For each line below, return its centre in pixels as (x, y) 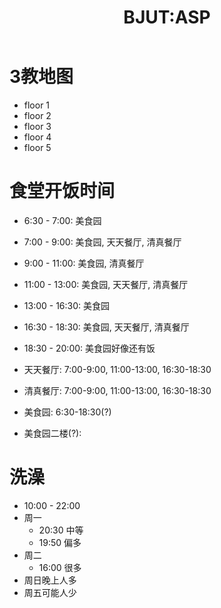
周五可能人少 (50, 592)
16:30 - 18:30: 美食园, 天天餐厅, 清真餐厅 (106, 327)
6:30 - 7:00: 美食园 (62, 220)
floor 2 (37, 115)
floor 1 (37, 105)
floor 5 (37, 147)
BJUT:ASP (167, 17)
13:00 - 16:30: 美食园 (67, 305)
